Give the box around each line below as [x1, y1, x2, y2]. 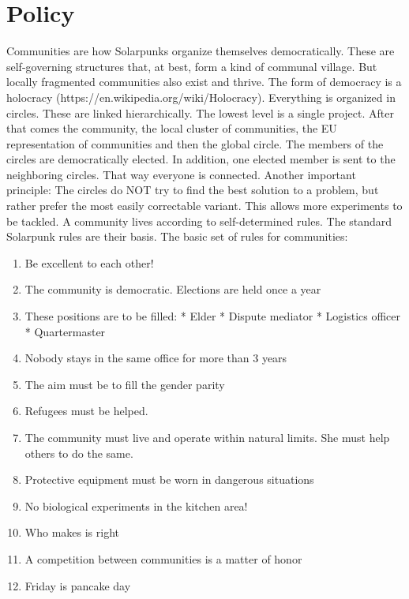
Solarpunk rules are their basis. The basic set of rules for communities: [6, 228, 348, 245]
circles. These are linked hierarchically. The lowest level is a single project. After [6, 104, 394, 121]
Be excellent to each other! [24, 254, 154, 271]
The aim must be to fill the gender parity [24, 376, 225, 392]
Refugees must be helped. [24, 402, 148, 419]
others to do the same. [24, 444, 133, 461]
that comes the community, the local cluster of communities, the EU [6, 120, 337, 137]
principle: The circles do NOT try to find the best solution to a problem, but [6, 182, 379, 198]
